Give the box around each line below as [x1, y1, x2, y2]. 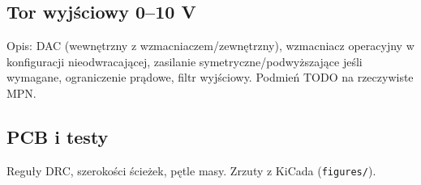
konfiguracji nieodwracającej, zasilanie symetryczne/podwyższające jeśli [6, 53, 363, 69]
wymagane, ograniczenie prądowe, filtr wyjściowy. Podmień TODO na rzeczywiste [6, 69, 414, 86]
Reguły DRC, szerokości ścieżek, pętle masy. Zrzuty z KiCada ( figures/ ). [6, 162, 376, 179]
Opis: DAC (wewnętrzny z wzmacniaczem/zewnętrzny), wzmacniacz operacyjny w [6, 37, 415, 54]
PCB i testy [6, 124, 109, 149]
